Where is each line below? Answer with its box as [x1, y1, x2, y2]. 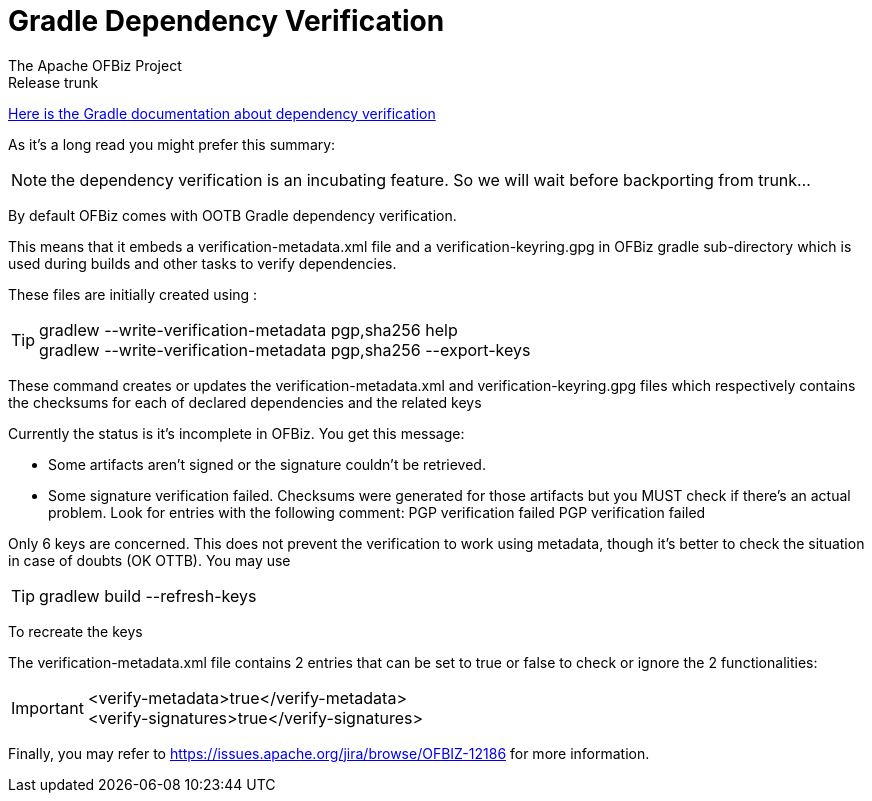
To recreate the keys [8, 622, 143, 640]
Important [11, 697, 84, 718]
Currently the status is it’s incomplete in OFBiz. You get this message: [8, 424, 465, 442]
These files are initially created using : [8, 285, 258, 303]
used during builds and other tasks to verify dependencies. [8, 254, 397, 272]
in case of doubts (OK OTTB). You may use [8, 551, 291, 569]
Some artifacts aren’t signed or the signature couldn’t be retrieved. [48, 455, 486, 473]
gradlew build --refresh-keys [39, 585, 257, 606]
